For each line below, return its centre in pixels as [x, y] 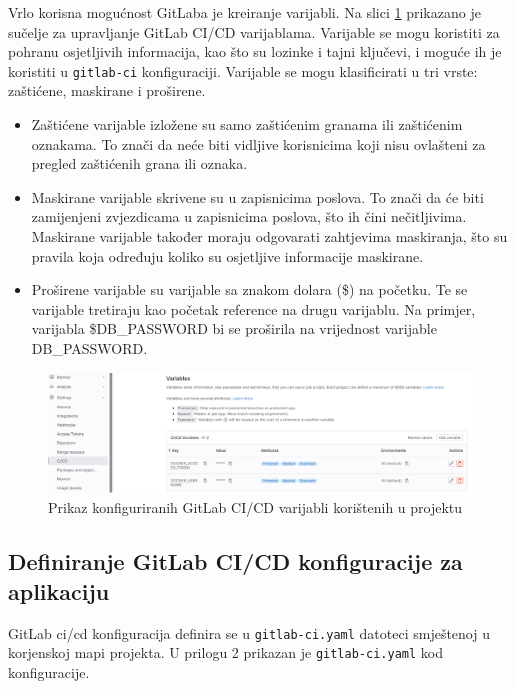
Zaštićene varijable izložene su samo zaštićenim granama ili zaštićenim [247, 124]
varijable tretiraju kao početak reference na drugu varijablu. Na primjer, [253, 308]
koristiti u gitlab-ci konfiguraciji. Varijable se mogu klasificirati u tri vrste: [243, 70]
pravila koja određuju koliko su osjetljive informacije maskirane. [227, 255]
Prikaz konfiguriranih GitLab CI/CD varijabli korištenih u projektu [255, 507]
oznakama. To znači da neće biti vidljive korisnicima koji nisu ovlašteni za [258, 143]
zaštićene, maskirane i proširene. [107, 90]
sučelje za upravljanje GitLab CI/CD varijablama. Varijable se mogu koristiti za [254, 31]
